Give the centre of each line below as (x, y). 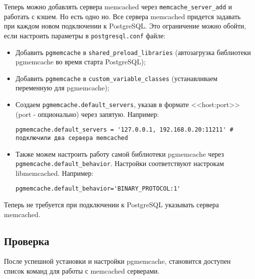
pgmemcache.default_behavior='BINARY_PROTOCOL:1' (98, 189)
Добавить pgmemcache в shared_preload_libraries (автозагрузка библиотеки (133, 52)
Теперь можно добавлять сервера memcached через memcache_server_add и (118, 6)
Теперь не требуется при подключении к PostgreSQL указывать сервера (112, 205)
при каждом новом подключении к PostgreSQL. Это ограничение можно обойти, (125, 26)
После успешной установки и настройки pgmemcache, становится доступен (117, 261)
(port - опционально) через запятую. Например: (87, 114)
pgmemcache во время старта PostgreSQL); (81, 62)
